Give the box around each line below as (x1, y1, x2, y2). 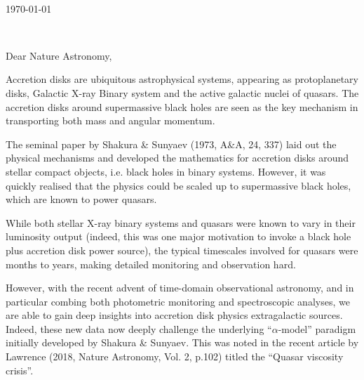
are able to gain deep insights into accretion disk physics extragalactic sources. (6, 308, 343, 322)
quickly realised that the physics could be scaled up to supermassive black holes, (6, 178, 351, 192)
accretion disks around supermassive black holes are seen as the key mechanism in (6, 99, 358, 114)
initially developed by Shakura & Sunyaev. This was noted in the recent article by (6, 335, 359, 350)
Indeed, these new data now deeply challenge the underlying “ (6, 321, 272, 336)
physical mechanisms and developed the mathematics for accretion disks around (6, 150, 349, 165)
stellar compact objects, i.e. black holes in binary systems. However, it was (6, 164, 326, 178)
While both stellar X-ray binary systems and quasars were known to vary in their (6, 215, 356, 230)
